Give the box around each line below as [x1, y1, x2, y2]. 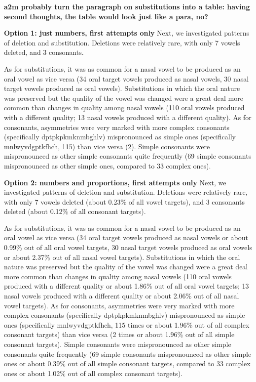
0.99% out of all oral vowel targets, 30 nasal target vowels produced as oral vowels [4, 242, 252, 253]
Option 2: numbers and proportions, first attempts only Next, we [4, 177, 226, 187]
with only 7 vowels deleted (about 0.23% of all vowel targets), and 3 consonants [4, 196, 245, 207]
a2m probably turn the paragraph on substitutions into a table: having [4, 1, 250, 11]
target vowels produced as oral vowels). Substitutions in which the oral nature [4, 83, 240, 93]
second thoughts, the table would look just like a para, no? [4, 11, 208, 21]
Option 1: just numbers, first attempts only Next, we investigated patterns [4, 28, 249, 38]
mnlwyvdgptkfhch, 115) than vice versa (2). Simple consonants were [4, 141, 210, 151]
